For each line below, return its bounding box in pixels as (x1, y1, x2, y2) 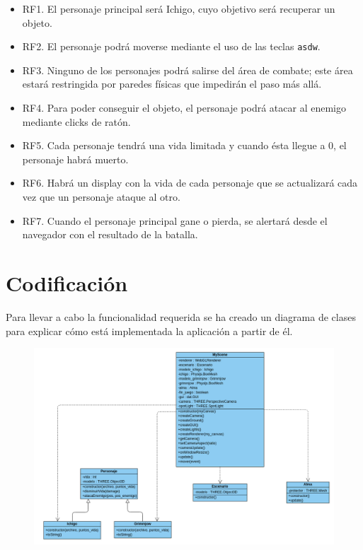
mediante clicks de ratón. (22, 114, 131, 129)
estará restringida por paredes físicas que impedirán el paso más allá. (22, 76, 322, 91)
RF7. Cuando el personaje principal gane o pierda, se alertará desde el (22, 213, 328, 228)
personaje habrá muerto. (22, 151, 129, 166)
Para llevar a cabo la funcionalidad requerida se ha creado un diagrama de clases (6, 309, 356, 324)
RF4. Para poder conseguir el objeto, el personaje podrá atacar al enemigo (22, 100, 346, 115)
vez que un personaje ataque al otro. (22, 189, 180, 204)
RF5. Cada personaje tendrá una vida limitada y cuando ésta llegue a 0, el (22, 138, 347, 153)
